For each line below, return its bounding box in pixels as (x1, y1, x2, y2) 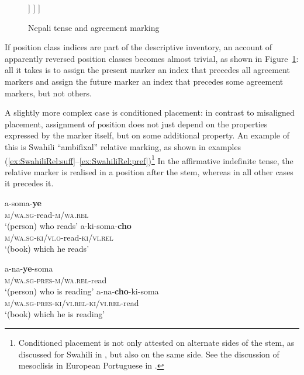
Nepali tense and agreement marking (28, 21, 160, 33)
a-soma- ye (5, 196, 42, 209)
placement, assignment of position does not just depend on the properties (5, 117, 268, 130)
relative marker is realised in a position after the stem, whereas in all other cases (5, 165, 293, 178)
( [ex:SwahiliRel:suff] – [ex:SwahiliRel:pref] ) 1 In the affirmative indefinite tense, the (5, 152, 293, 166)
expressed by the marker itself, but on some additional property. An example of (5, 129, 290, 141)
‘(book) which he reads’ (5, 242, 89, 255)
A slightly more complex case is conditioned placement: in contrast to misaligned (5, 106, 295, 119)
